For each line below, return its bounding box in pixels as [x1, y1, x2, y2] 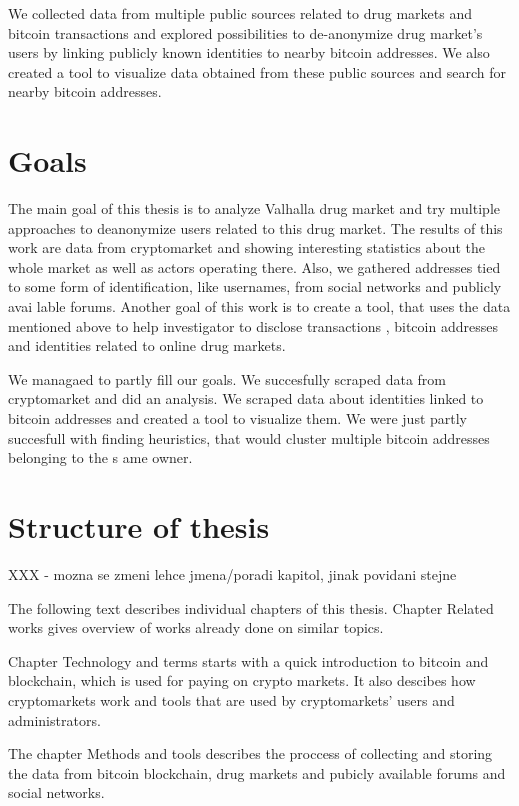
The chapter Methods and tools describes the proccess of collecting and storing [8, 743, 493, 764]
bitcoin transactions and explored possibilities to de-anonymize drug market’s [8, 22, 483, 43]
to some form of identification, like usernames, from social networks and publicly [8, 276, 502, 297]
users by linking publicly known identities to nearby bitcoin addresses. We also [8, 42, 490, 63]
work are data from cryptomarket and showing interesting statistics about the [8, 237, 486, 258]
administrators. [8, 709, 101, 730]
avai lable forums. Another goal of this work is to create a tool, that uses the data [8, 296, 511, 317]
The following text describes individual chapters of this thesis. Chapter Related [8, 597, 494, 618]
